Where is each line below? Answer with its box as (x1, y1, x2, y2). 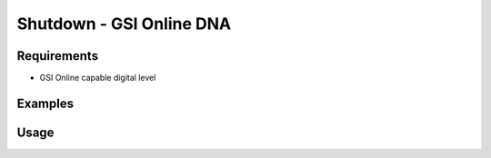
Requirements (16, 48, 99, 64)
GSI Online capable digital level (39, 73, 156, 84)
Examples (16, 95, 75, 111)
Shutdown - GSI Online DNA (16, 14, 232, 34)
